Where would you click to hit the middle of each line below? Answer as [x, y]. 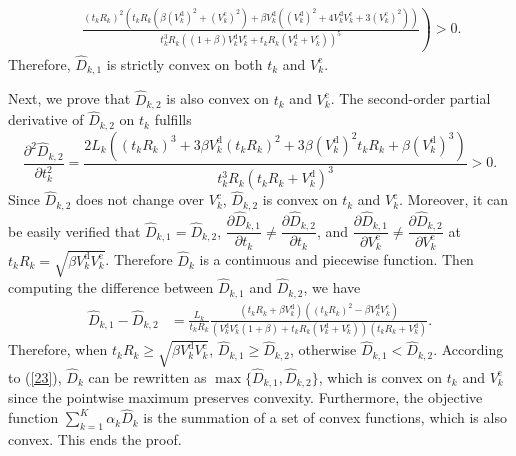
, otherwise [323, 349]
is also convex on [218, 98]
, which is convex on [380, 376]
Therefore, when [58, 349]
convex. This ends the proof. [95, 438]
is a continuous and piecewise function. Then [336, 259]
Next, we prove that [69, 98]
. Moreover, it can [454, 199]
